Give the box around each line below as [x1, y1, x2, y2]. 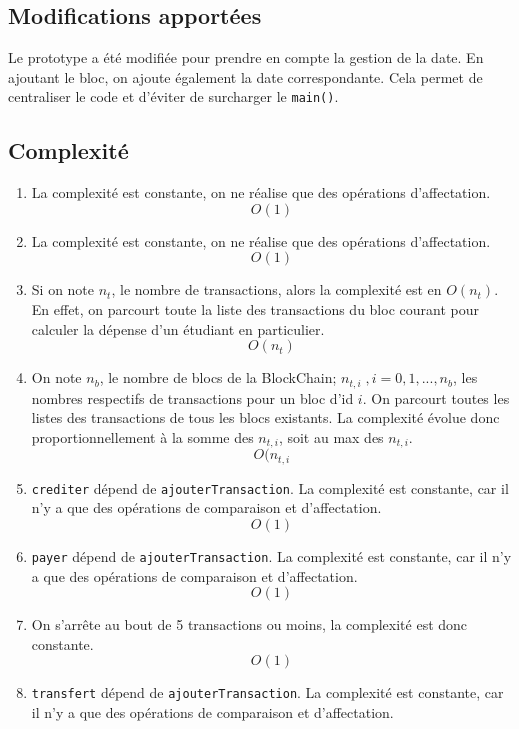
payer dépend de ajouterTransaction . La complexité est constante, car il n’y [31, 546, 512, 567]
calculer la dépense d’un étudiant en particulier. [31, 318, 325, 339]
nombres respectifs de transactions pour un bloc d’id [31, 387, 354, 408]
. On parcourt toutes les [362, 387, 510, 408]
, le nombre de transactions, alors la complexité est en [111, 279, 442, 300]
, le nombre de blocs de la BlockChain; [99, 367, 337, 388]
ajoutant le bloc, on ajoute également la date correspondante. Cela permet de [8, 66, 483, 87]
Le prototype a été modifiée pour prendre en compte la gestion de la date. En [8, 47, 484, 68]
